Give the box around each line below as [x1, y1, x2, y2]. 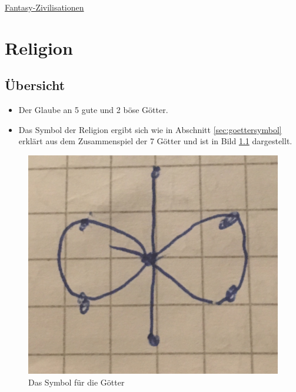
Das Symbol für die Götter [28, 376, 125, 388]
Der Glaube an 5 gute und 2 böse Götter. [18, 104, 168, 116]
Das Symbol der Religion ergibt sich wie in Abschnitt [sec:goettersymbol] [18, 123, 282, 135]
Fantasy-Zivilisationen [5, 1, 84, 13]
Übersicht [5, 76, 65, 94]
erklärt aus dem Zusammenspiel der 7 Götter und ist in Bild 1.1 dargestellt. [18, 135, 292, 147]
